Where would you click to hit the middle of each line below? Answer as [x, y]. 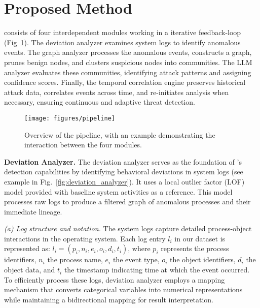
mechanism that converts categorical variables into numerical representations [123, 289]
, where [139, 248]
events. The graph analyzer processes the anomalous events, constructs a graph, [128, 52]
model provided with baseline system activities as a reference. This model [118, 191]
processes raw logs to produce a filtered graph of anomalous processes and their [127, 202]
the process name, [75, 259]
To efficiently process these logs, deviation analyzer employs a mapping [115, 279]
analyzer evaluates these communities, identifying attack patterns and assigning [128, 72]
